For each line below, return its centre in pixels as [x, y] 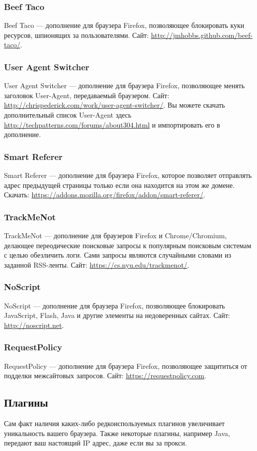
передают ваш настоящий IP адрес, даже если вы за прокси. [95, 443]
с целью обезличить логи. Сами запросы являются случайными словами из [118, 255]
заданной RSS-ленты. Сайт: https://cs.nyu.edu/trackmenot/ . [97, 264]
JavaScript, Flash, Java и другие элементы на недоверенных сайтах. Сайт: [117, 315]
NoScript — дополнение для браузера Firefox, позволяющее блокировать [115, 305]
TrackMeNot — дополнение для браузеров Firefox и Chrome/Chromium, [116, 235]
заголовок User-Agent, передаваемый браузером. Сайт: [87, 95]
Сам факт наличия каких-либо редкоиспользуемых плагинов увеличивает [114, 423]
